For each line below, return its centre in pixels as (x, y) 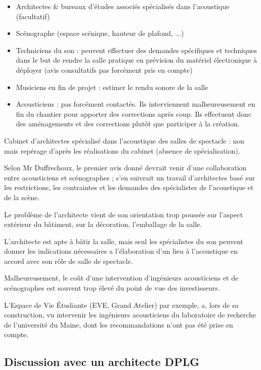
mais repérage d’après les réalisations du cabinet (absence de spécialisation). (122, 150)
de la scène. (22, 197)
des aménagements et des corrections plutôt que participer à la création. (128, 124)
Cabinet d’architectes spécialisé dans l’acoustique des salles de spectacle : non (124, 140)
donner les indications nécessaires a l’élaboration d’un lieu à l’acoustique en (121, 251)
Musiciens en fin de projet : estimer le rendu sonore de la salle (112, 87)
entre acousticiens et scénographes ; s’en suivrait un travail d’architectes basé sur (129, 177)
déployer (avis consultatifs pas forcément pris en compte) (104, 70)
